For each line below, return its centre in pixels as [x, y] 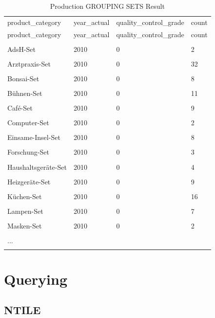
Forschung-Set [28, 152]
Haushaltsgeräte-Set [37, 167]
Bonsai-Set [23, 78]
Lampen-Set [25, 211]
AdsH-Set [22, 49]
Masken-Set [25, 225]
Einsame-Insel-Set [34, 137]
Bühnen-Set [25, 93]
